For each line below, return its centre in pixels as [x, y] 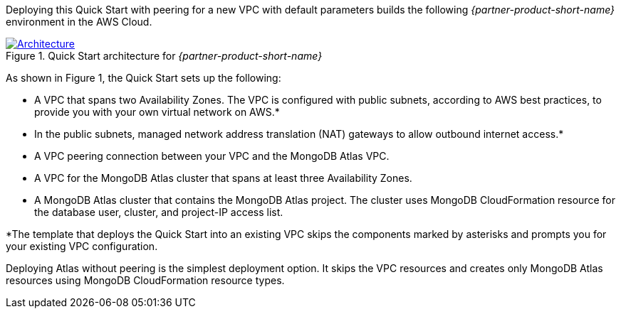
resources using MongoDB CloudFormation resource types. [145, 280]
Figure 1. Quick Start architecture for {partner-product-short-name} [164, 56]
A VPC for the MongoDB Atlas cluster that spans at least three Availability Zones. [223, 178]
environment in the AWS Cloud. [79, 22]
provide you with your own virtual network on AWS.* [157, 112]
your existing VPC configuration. [82, 246]
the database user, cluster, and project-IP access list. [159, 212]
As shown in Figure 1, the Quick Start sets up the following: [143, 78]
